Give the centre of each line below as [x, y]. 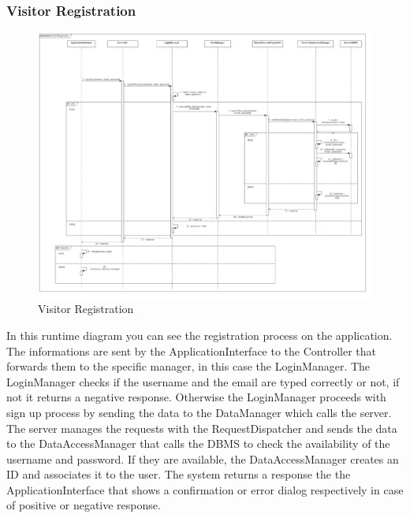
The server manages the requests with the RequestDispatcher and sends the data [202, 428]
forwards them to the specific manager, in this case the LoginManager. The [188, 366]
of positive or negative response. [84, 505]
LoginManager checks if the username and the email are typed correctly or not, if [203, 381]
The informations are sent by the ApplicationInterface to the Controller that [191, 350]
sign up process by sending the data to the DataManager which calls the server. [199, 412]
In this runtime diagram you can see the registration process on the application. [199, 335]
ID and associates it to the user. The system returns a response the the [179, 474]
